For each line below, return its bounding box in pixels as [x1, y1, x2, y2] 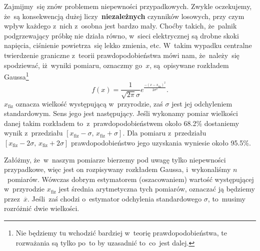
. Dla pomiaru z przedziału [122, 127, 206, 138]
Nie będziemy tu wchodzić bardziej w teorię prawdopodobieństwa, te [15, 227, 227, 238]
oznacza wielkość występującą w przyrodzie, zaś [15, 98, 163, 108]
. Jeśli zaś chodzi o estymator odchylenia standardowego [27, 193, 202, 203]
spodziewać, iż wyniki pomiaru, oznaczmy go [4, 59, 142, 70]
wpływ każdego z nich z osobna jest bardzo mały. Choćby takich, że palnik [4, 20, 237, 31]
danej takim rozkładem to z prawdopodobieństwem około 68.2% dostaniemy [4, 117, 239, 128]
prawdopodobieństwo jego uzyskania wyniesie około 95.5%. [70, 137, 251, 147]
